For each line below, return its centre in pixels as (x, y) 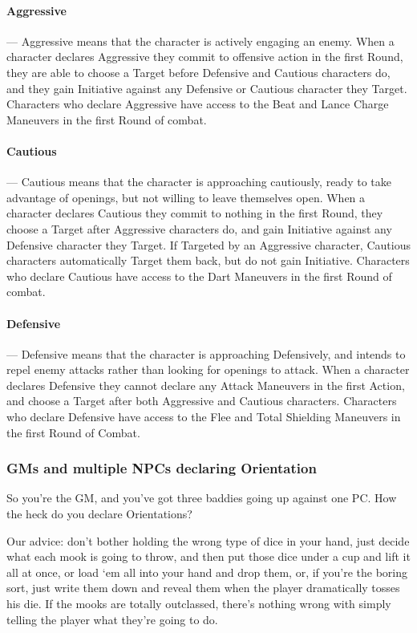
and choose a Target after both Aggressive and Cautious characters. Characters (202, 401)
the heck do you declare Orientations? (99, 514)
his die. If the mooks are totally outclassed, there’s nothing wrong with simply (199, 604)
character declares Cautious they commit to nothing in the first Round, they (195, 213)
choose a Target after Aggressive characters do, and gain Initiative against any (199, 228)
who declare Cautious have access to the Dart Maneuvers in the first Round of (199, 276)
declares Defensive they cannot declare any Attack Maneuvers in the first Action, (206, 385)
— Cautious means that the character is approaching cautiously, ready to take (199, 182)
